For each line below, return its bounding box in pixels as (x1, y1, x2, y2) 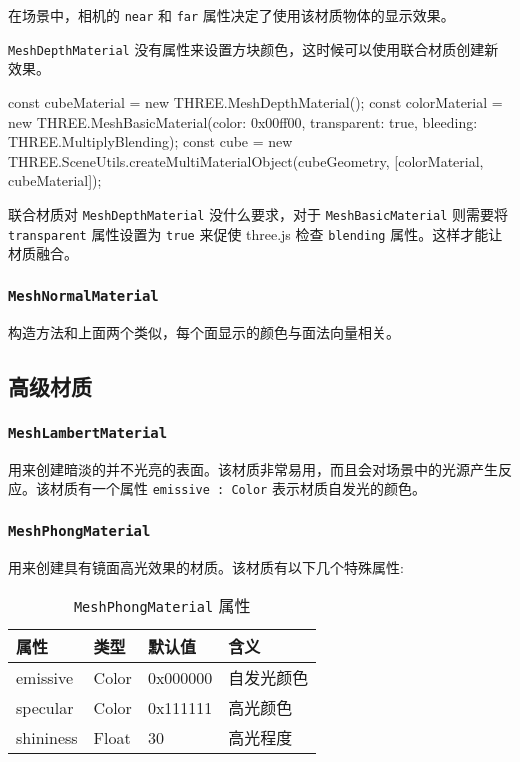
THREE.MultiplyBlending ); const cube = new (8, 131, 293, 152)
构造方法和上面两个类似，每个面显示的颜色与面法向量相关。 (8, 321, 400, 342)
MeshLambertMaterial (8, 424, 168, 441)
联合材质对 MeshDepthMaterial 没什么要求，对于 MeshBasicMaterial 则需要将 (8, 203, 509, 224)
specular (16, 695, 74, 719)
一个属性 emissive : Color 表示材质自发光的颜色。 (91, 478, 426, 499)
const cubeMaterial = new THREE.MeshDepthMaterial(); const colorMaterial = (8, 91, 503, 112)
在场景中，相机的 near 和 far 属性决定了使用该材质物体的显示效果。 (8, 5, 455, 25)
